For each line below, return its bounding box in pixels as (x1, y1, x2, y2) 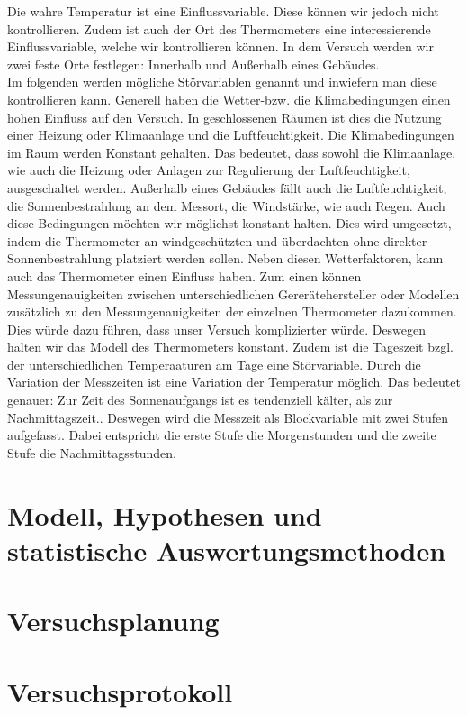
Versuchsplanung (7, 602, 220, 639)
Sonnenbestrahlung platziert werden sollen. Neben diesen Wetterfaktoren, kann (7, 249, 444, 268)
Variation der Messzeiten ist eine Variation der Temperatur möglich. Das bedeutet (7, 372, 461, 391)
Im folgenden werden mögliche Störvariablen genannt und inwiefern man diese (7, 72, 437, 91)
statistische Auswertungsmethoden (7, 531, 446, 568)
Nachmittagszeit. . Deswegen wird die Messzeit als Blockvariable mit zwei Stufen (7, 408, 449, 426)
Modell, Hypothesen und (7, 496, 322, 533)
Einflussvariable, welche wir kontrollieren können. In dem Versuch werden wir (7, 37, 434, 56)
